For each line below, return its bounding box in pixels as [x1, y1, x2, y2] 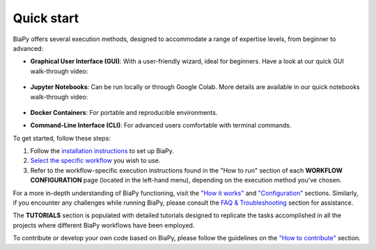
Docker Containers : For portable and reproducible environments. [30, 108, 218, 116]
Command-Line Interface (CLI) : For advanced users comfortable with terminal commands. [30, 121, 292, 130]
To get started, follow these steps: [13, 134, 111, 142]
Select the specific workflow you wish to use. [30, 157, 161, 165]
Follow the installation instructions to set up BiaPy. [30, 147, 174, 155]
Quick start [13, 10, 79, 26]
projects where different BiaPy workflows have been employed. [13, 221, 195, 229]
